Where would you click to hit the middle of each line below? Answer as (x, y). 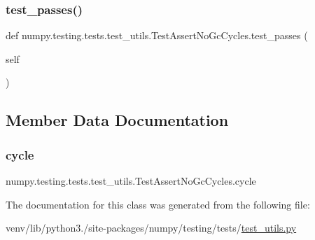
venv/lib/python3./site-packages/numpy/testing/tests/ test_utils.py (151, 228)
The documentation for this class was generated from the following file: (158, 204)
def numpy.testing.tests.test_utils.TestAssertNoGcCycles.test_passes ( (157, 35)
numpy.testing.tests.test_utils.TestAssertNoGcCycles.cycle (131, 181)
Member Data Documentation (117, 120)
